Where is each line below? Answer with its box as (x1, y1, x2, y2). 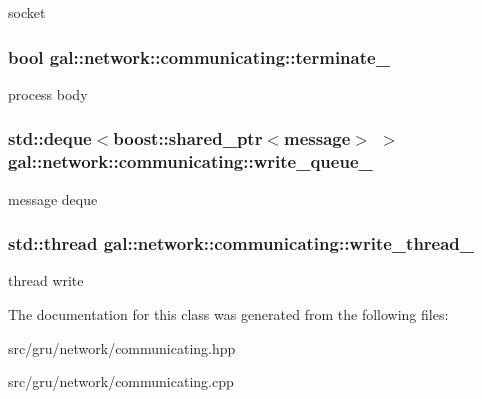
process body (8, 83, 88, 104)
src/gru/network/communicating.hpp (8, 337, 236, 358)
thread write (8, 270, 84, 291)
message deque (8, 188, 98, 209)
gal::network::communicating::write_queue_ (8, 149, 373, 174)
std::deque (8, 126, 92, 151)
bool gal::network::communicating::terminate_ (8, 44, 390, 69)
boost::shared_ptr (113, 126, 263, 151)
